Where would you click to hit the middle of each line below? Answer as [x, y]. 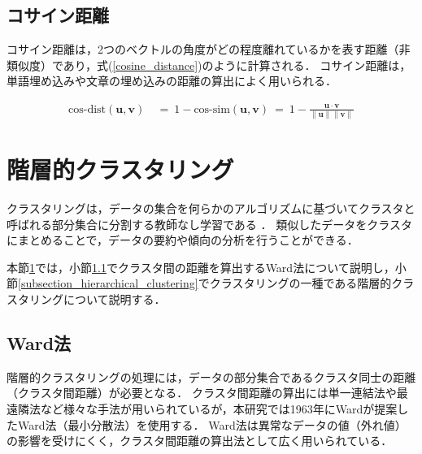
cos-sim [212, 109]
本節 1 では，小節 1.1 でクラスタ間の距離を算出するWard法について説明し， [201, 267]
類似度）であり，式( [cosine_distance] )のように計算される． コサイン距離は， [209, 65]
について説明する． [114, 298]
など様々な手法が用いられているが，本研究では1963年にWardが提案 [219, 408]
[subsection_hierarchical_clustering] [108, 283]
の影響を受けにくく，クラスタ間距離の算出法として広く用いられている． [200, 441]
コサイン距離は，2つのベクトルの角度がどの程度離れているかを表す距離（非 [209, 49]
